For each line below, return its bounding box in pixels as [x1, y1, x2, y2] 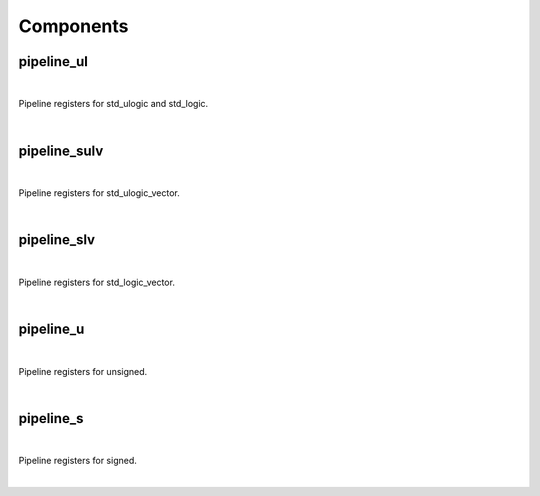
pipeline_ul [18, 53, 89, 70]
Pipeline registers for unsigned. [18, 365, 148, 377]
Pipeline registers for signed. [18, 455, 137, 467]
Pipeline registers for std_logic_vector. [18, 276, 175, 288]
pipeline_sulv [18, 142, 104, 159]
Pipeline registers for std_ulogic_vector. [18, 187, 180, 199]
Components [18, 15, 129, 37]
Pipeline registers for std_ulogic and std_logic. [18, 98, 209, 110]
